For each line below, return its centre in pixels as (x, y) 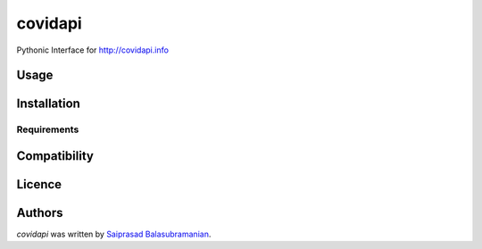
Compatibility (55, 156)
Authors (40, 213)
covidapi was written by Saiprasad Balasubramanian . (114, 234)
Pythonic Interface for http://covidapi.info (93, 50)
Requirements (48, 129)
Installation (48, 104)
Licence (39, 184)
